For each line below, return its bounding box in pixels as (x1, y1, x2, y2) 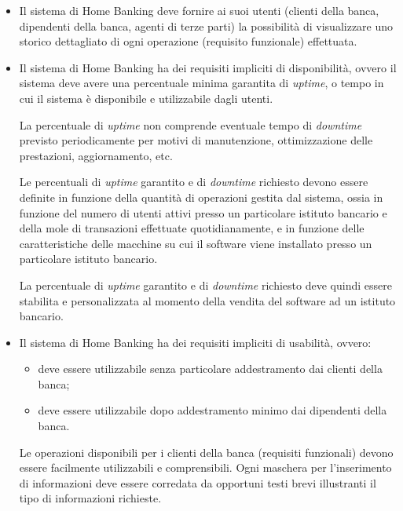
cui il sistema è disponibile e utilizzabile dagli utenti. (19, 89, 273, 106)
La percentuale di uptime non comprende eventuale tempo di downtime (19, 116, 362, 133)
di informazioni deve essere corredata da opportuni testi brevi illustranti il (19, 474, 376, 491)
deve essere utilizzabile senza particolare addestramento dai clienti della (38, 360, 383, 377)
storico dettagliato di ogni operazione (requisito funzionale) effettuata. (19, 33, 357, 49)
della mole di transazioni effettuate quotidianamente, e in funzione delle (19, 220, 365, 236)
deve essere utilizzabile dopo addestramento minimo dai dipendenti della (38, 402, 387, 418)
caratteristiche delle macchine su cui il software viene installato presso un (19, 235, 372, 251)
